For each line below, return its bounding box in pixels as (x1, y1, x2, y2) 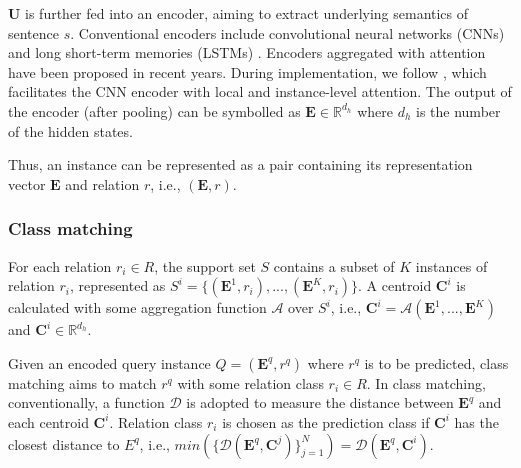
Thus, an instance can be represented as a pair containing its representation (8, 154, 473, 175)
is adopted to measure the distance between (186, 392, 454, 413)
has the (454, 411, 499, 432)
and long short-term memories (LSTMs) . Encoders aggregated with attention (8, 42, 486, 63)
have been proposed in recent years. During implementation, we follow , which (8, 61, 487, 82)
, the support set (154, 255, 256, 276)
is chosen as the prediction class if (222, 411, 430, 432)
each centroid (8, 411, 89, 432)
